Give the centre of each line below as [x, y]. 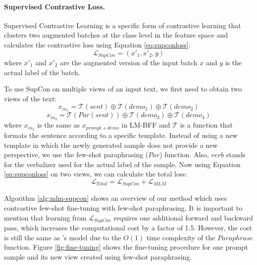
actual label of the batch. [42, 72]
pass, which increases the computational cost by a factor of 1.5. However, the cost [128, 228]
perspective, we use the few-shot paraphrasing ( [76, 155]
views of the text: [30, 98]
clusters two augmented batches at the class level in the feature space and [116, 35]
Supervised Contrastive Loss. [54, 6]
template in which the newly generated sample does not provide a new [111, 145]
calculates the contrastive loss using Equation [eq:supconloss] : [97, 44]
